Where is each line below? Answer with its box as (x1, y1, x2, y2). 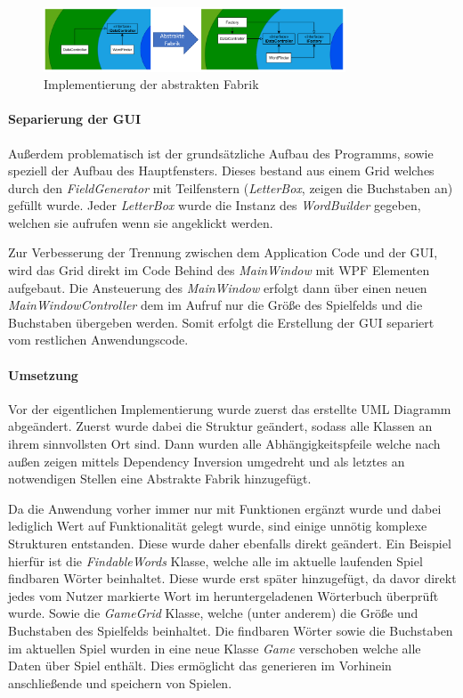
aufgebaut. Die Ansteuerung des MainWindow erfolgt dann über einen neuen (8, 278, 427, 296)
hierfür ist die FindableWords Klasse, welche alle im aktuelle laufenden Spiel (8, 551, 423, 570)
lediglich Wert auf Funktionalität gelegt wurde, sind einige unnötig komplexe (8, 516, 427, 535)
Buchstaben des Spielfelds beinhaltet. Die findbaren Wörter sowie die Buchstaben (8, 621, 453, 639)
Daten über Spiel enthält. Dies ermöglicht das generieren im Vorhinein (8, 656, 392, 675)
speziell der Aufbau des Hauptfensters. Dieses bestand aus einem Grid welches (8, 161, 435, 180)
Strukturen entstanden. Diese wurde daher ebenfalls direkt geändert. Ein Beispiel (8, 534, 451, 552)
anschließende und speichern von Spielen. (8, 673, 232, 692)
